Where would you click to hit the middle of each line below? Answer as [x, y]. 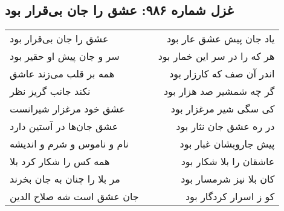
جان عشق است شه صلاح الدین [74, 196]
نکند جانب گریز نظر [50, 91]
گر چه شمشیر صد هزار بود [219, 91]
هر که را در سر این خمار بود [216, 56]
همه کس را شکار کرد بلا [60, 161]
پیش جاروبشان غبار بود [227, 144]
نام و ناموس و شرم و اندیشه [69, 144]
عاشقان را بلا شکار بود [228, 161]
